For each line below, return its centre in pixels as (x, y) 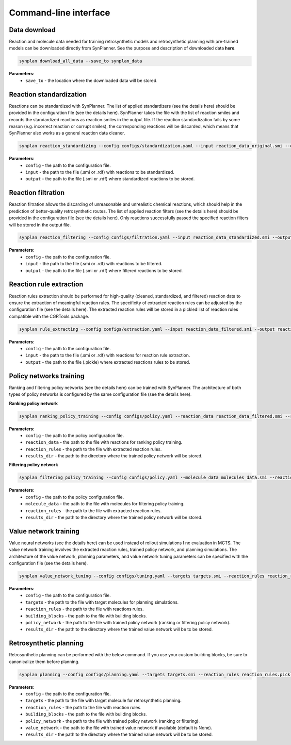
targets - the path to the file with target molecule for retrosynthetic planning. (104, 700)
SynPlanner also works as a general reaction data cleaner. (67, 133)
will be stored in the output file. (40, 225)
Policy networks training (47, 376)
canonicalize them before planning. (44, 662)
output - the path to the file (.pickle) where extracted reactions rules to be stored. (108, 362)
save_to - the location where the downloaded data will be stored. (91, 81)
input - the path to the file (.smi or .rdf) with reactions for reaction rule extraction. (108, 355)
